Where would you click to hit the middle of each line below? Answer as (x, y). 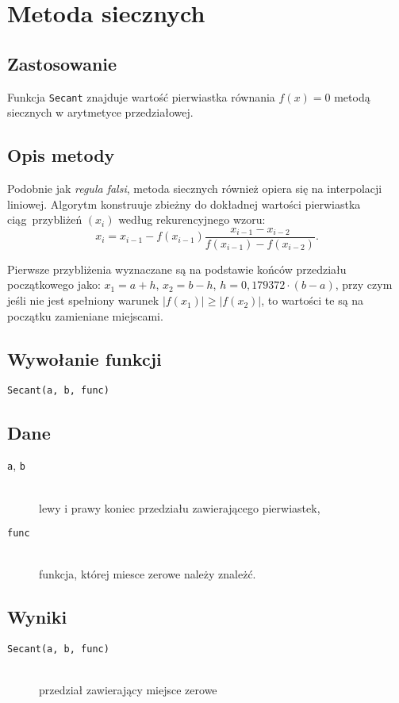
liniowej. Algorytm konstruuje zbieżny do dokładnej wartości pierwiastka (184, 204)
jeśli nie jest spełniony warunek (83, 300)
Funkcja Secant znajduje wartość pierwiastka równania (141, 96)
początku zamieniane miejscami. (85, 315)
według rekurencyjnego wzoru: (192, 219)
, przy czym (364, 284)
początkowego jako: (54, 284)
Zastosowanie (62, 63)
